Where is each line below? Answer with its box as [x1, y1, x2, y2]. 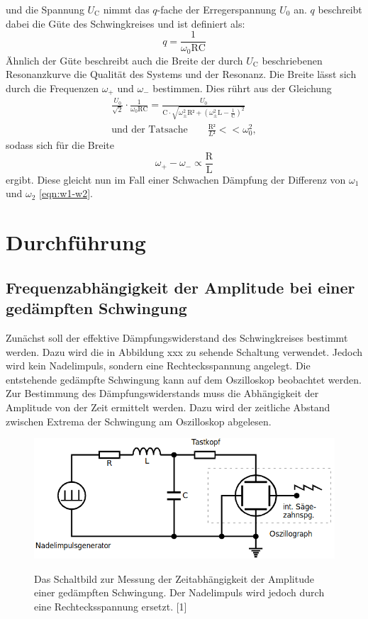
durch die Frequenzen [6, 80, 99, 95]
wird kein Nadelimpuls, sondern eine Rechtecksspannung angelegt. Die [6, 358, 311, 373]
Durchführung [6, 228, 146, 257]
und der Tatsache [111, 125, 188, 135]
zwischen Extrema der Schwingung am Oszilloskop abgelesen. [6, 413, 272, 428]
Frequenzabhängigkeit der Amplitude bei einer [6, 276, 355, 298]
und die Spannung [6, 2, 84, 16]
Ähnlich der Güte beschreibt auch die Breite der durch [6, 52, 243, 67]
